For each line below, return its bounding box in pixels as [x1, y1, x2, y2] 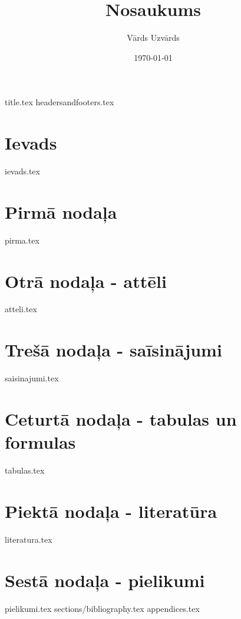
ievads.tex [5, 165, 40, 177]
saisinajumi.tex [5, 372, 59, 384]
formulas [5, 430, 76, 454]
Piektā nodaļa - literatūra [5, 498, 217, 523]
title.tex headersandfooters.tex [5, 96, 114, 108]
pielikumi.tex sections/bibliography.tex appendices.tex [5, 602, 200, 614]
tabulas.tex [5, 464, 45, 477]
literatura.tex [5, 533, 52, 545]
